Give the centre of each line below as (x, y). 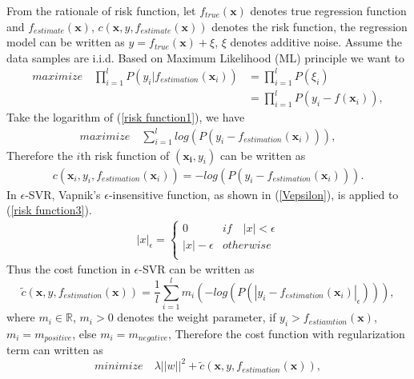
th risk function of (125, 155)
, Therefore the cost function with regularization (287, 333)
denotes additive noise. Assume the (316, 42)
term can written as (55, 350)
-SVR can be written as (197, 269)
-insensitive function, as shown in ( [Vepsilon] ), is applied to (253, 194)
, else (84, 333)
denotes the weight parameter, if (197, 317)
